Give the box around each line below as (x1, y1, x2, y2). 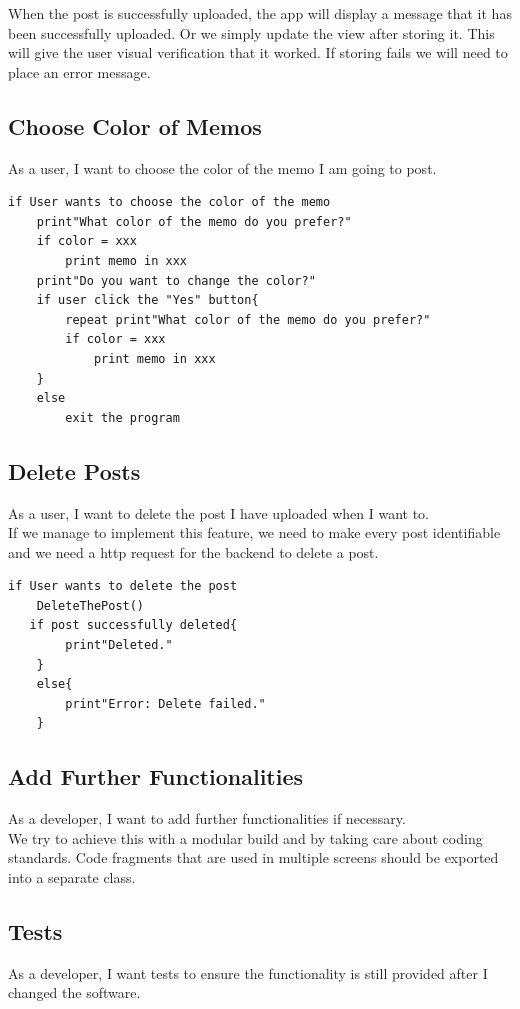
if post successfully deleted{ (29, 618, 238, 633)
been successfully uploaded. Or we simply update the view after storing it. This (8, 22, 495, 43)
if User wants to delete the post (8, 579, 238, 594)
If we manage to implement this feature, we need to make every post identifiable (8, 522, 501, 543)
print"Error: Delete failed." (65, 696, 266, 711)
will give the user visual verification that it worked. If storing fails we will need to (8, 42, 508, 63)
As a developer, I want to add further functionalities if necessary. (8, 808, 406, 829)
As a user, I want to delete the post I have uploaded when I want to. (8, 502, 429, 523)
